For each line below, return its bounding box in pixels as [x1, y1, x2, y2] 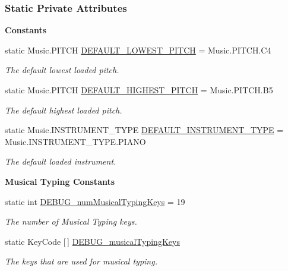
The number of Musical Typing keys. [5, 215, 137, 228]
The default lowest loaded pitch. [5, 64, 119, 76]
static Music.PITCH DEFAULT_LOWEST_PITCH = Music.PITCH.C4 [5, 43, 271, 56]
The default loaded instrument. [5, 155, 116, 168]
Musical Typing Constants [5, 175, 115, 187]
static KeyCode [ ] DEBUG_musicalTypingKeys [5, 235, 180, 247]
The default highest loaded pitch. [5, 103, 122, 116]
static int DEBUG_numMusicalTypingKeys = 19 [5, 195, 185, 207]
